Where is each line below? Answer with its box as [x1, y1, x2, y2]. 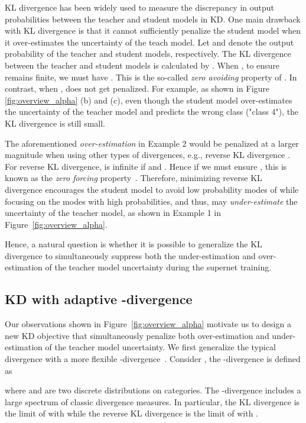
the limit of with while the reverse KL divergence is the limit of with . [5, 407, 258, 419]
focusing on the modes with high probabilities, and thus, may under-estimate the [5, 195, 298, 207]
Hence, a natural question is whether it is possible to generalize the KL [5, 238, 262, 250]
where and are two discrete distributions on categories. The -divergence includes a [5, 384, 301, 396]
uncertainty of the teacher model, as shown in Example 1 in [5, 206, 221, 219]
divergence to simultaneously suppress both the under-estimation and [5, 249, 256, 261]
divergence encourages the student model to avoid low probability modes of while [5, 183, 299, 195]
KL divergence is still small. [5, 117, 106, 129]
